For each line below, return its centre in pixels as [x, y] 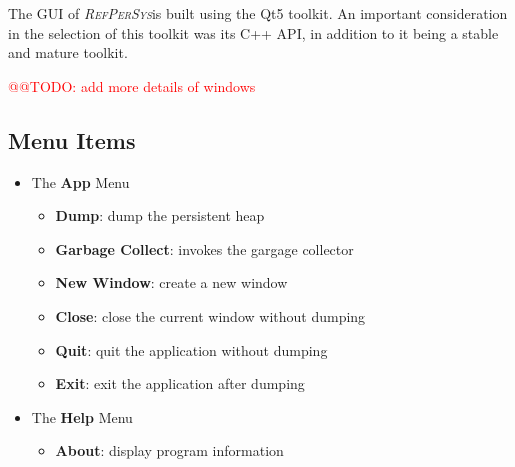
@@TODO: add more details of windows [132, 85]
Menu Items [72, 139]
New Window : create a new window [171, 282]
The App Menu [80, 181]
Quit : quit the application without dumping [191, 349]
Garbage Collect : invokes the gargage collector [204, 248]
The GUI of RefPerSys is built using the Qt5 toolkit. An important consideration [258, 13]
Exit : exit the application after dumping [180, 383]
